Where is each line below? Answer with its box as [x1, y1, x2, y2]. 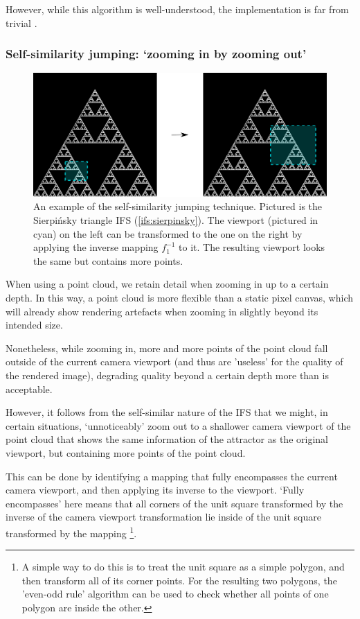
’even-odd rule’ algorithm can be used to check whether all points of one [21, 586, 329, 601]
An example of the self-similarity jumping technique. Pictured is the [33, 199, 323, 213]
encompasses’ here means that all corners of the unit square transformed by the [6, 496, 343, 510]
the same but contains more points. [33, 253, 183, 268]
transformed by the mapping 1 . [6, 523, 137, 540]
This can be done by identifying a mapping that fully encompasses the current [6, 469, 338, 483]
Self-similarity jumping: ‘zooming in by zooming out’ [6, 45, 307, 62]
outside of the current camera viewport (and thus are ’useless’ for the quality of [6, 354, 343, 369]
